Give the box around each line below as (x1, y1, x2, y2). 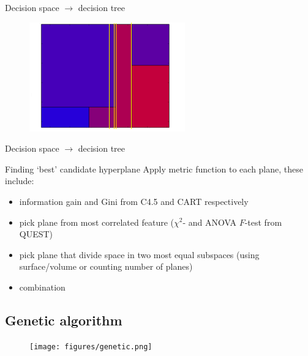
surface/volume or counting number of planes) (19, 260, 193, 273)
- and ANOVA (182, 215, 236, 228)
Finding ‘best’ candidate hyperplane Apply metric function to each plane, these (5, 162, 303, 175)
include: (5, 174, 34, 187)
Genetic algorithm (5, 310, 122, 329)
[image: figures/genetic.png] (29, 342, 152, 351)
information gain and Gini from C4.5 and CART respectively (19, 195, 249, 207)
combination (19, 280, 66, 293)
